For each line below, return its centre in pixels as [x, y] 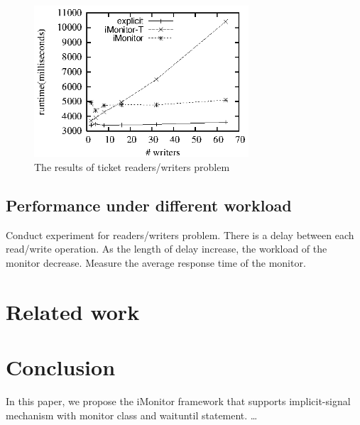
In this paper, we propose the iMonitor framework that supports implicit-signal [178, 401]
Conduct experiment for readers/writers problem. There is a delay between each [180, 234]
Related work [73, 311]
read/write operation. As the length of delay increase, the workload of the [167, 249]
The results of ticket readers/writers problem [132, 166]
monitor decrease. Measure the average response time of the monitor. [156, 262]
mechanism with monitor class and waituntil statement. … [132, 415]
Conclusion [61, 367]
